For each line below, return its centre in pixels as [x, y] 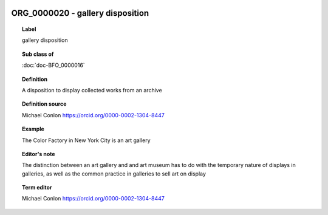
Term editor [37, 188]
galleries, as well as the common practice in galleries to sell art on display [114, 174]
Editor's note [39, 154]
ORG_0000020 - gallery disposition [80, 13]
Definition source [44, 104]
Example [33, 129]
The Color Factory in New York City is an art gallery [87, 140]
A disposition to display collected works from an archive [92, 90]
